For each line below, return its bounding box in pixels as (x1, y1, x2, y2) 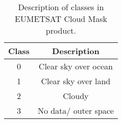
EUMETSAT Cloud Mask (14, 13, 107, 24)
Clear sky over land (41, 75, 111, 87)
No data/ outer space (37, 105, 114, 116)
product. (45, 24, 77, 36)
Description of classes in (18, 1, 104, 13)
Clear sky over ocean (38, 60, 113, 72)
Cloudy (63, 90, 89, 102)
